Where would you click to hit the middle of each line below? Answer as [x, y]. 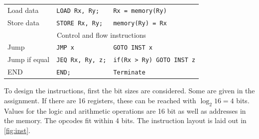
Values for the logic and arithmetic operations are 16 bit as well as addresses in [125, 110]
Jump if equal [29, 59]
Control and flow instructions [101, 35]
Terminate [129, 73]
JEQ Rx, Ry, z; [81, 60]
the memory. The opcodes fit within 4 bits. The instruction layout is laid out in [125, 120]
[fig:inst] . [17, 130]
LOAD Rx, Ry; [78, 11]
